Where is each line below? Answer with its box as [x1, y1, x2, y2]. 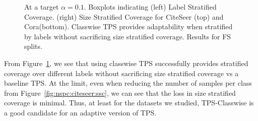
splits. [24, 41, 42, 51]
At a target [24, 2, 59, 12]
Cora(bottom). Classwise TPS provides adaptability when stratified [24, 21, 233, 32]
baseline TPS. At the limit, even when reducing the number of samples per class [4, 78, 252, 88]
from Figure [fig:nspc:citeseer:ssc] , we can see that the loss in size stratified [4, 87, 236, 98]
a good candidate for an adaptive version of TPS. [4, 107, 157, 117]
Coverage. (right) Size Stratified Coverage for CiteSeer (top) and [24, 11, 224, 22]
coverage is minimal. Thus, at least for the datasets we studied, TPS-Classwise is [4, 97, 254, 108]
